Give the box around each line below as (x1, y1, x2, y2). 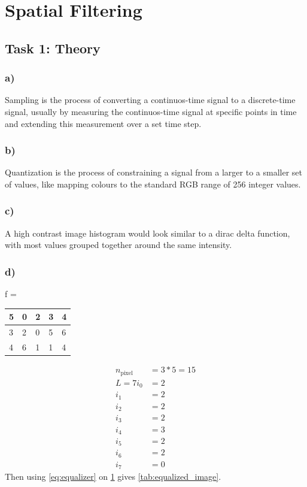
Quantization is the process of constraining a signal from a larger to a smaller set (5, 166, 302, 179)
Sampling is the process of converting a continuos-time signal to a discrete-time (5, 93, 296, 106)
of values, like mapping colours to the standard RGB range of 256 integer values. (5, 177, 301, 190)
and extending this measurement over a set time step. (5, 117, 202, 129)
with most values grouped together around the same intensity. (5, 238, 232, 251)
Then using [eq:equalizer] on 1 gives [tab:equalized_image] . (5, 470, 221, 483)
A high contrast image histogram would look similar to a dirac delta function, (5, 226, 290, 239)
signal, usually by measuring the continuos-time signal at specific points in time (5, 105, 297, 117)
